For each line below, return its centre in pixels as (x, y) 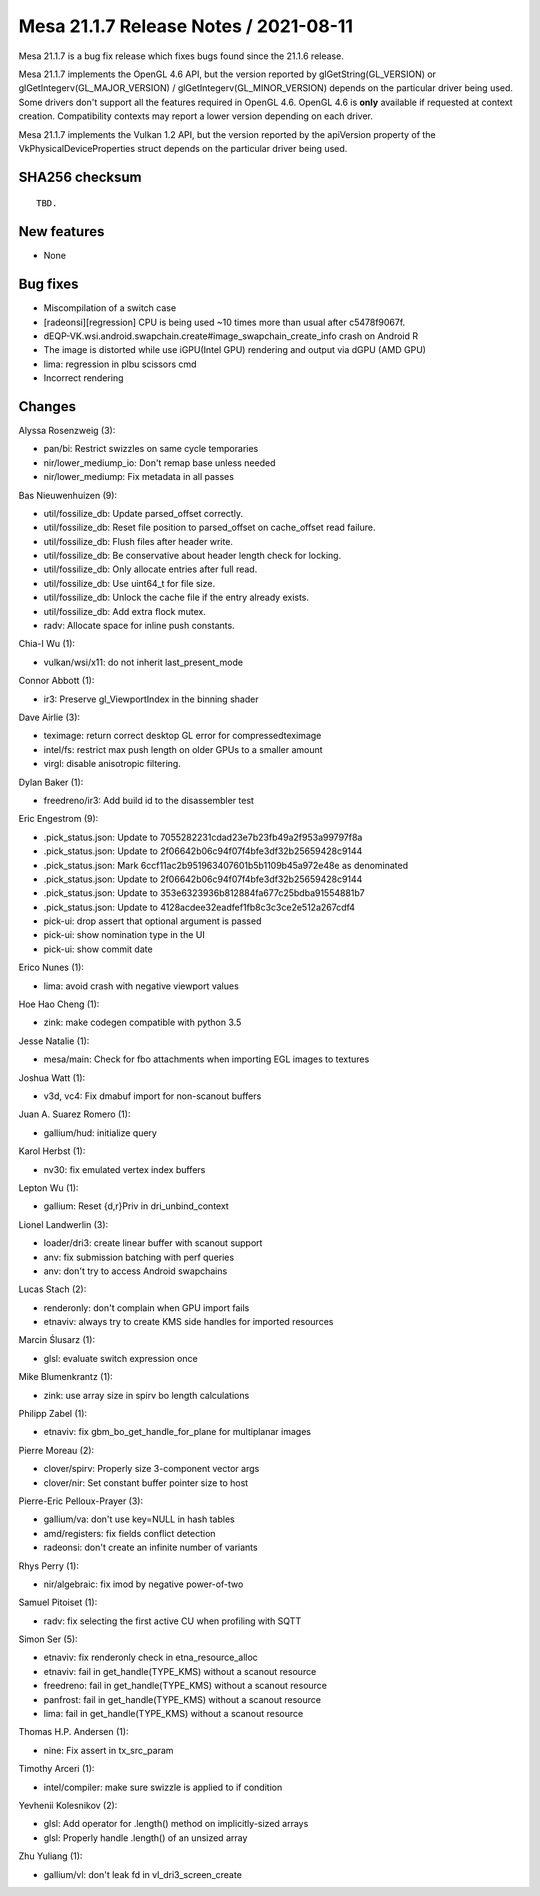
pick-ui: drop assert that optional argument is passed (152, 921)
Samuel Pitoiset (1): (58, 1602)
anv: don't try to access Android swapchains (135, 1271)
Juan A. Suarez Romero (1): (74, 1114)
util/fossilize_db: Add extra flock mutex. (125, 611)
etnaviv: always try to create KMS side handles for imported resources (188, 1322)
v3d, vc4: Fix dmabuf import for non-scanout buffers (152, 1096)
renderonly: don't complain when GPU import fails (146, 1307)
